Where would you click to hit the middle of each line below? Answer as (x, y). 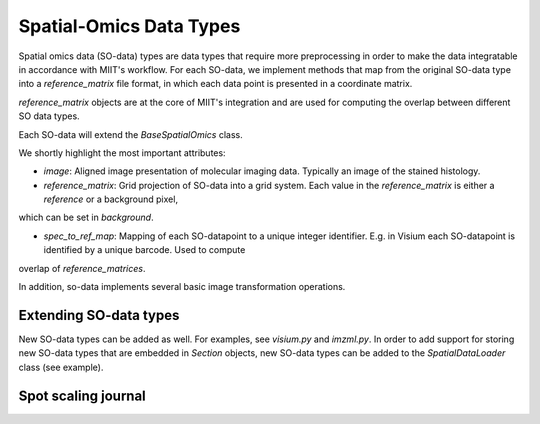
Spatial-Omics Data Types (129, 26)
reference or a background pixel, (111, 199)
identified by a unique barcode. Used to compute (144, 250)
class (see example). (61, 367)
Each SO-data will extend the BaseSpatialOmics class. (131, 134)
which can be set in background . (86, 217)
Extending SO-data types (99, 315)
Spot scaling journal (82, 395)
